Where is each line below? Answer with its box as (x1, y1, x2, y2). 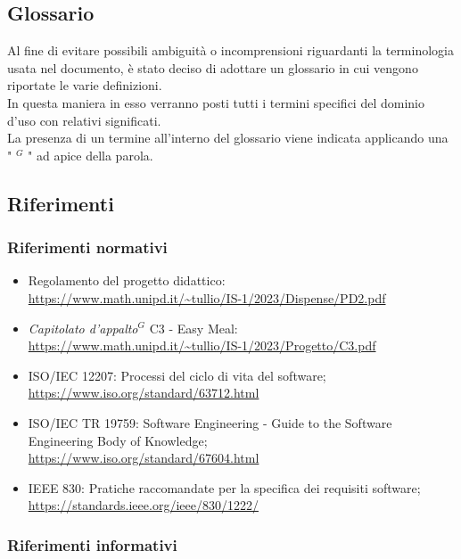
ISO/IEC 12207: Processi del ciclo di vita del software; (28, 366, 326, 384)
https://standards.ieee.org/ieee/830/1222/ (28, 496, 259, 514)
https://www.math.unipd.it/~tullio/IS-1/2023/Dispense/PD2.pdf (28, 288, 386, 307)
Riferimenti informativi (7, 533, 177, 555)
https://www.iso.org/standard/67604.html (28, 448, 259, 467)
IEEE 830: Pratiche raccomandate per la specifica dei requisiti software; (28, 478, 421, 497)
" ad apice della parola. (28, 145, 153, 164)
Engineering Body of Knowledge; (28, 431, 208, 449)
